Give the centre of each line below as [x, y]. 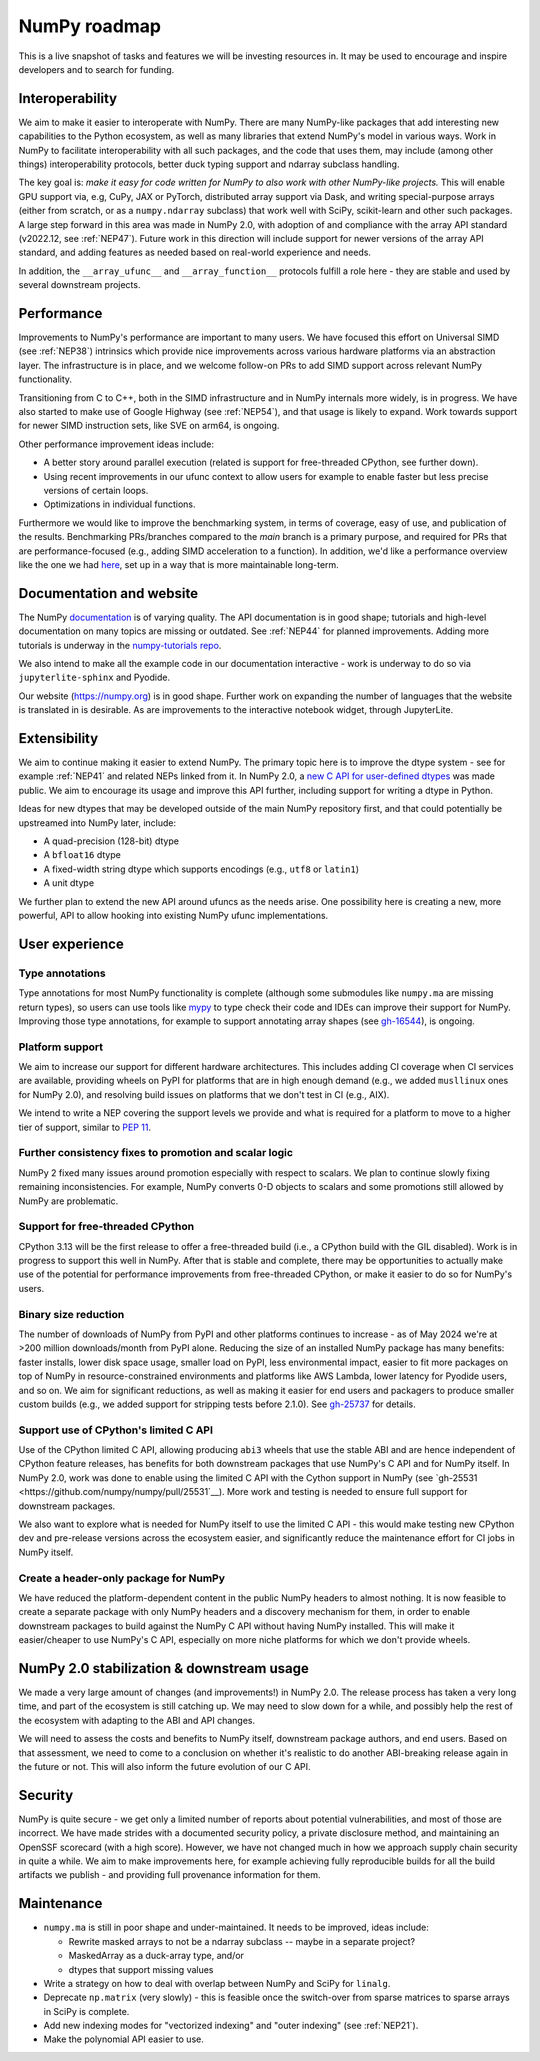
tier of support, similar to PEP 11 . [85, 1127]
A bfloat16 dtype [82, 855]
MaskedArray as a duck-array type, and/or [156, 1956]
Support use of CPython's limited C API [116, 1430]
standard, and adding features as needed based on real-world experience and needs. [195, 252]
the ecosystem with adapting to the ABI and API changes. [137, 1720]
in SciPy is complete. [86, 2011]
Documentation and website [108, 593]
